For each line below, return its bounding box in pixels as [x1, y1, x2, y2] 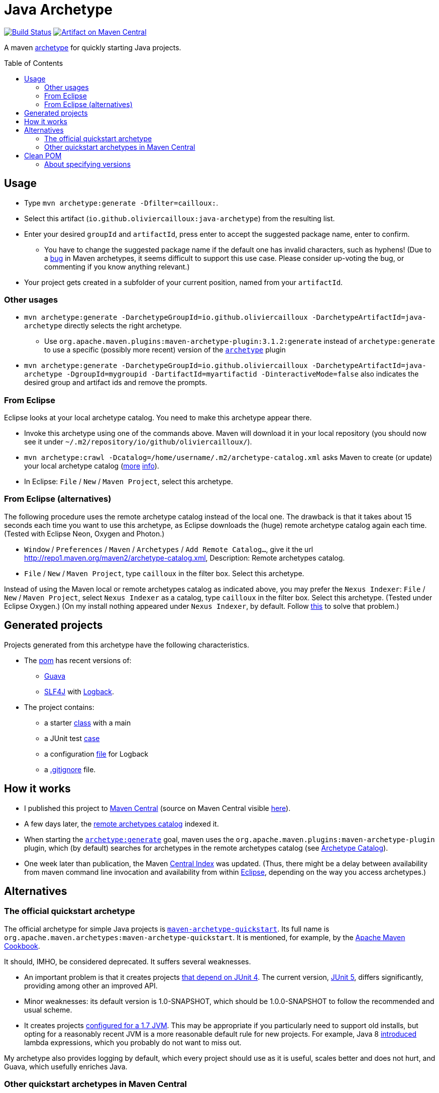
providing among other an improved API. [24, 981, 158, 990]
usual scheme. [24, 1005, 72, 1014]
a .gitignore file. [44, 765, 96, 774]
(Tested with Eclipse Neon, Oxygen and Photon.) [4, 529, 165, 538]
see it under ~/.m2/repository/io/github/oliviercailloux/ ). [24, 437, 252, 446]
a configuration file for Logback [44, 749, 149, 758]
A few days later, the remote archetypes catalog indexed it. [24, 819, 219, 828]
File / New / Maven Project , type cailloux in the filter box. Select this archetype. [24, 569, 304, 578]
